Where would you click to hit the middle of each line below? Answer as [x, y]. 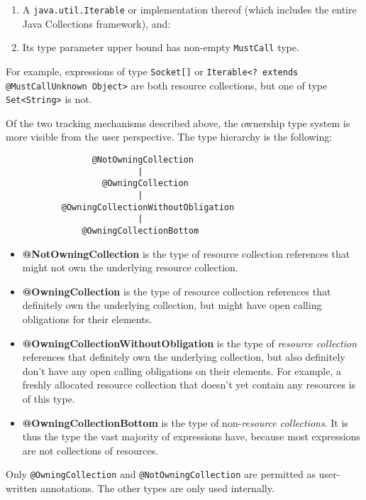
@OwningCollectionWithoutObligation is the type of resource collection [190, 343]
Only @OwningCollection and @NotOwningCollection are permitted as [161, 474]
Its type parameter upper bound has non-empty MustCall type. [161, 47]
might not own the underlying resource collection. [130, 267]
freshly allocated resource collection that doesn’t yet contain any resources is [189, 385]
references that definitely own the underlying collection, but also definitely [184, 357]
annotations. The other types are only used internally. [157, 488]
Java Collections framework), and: [96, 23]
